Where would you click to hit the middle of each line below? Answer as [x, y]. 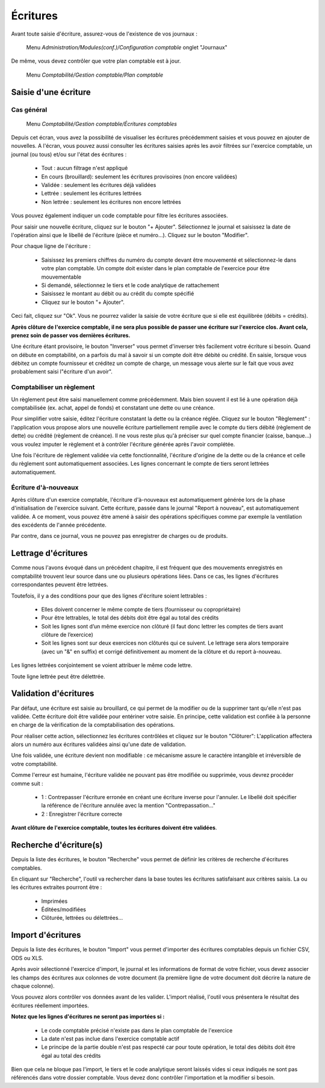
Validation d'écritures [53, 694]
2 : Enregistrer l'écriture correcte [82, 814]
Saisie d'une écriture [51, 92]
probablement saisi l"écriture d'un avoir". [62, 372]
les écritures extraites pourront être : [57, 887]
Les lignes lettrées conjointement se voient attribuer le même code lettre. [102, 665]
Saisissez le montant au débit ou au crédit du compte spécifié [118, 294]
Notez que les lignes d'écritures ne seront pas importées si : [88, 1017]
